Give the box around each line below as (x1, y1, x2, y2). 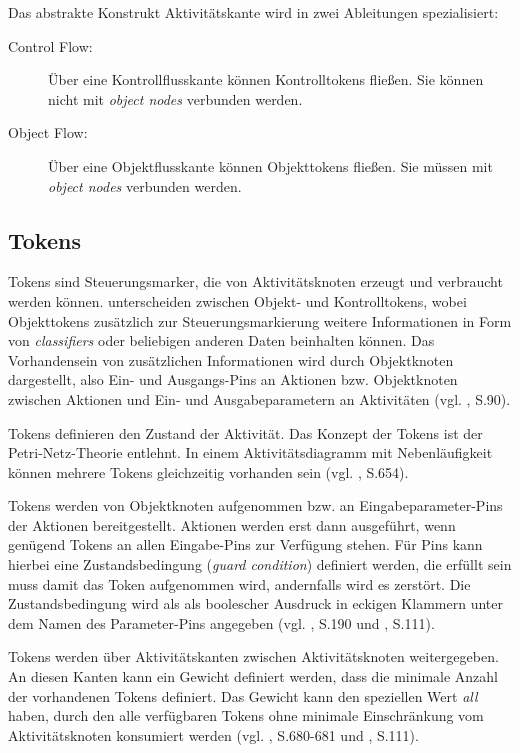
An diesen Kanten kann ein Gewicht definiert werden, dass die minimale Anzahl (8, 666, 499, 687)
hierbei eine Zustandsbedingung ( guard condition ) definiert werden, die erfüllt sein (8, 554, 512, 575)
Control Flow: (8, 35, 93, 56)
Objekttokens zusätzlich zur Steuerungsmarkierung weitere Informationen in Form (8, 310, 512, 331)
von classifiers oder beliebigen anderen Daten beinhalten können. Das (8, 330, 435, 351)
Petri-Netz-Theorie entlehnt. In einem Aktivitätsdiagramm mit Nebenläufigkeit (8, 442, 493, 463)
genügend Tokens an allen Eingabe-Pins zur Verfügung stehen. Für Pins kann (8, 534, 483, 555)
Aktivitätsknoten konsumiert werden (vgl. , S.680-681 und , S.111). (8, 724, 419, 745)
